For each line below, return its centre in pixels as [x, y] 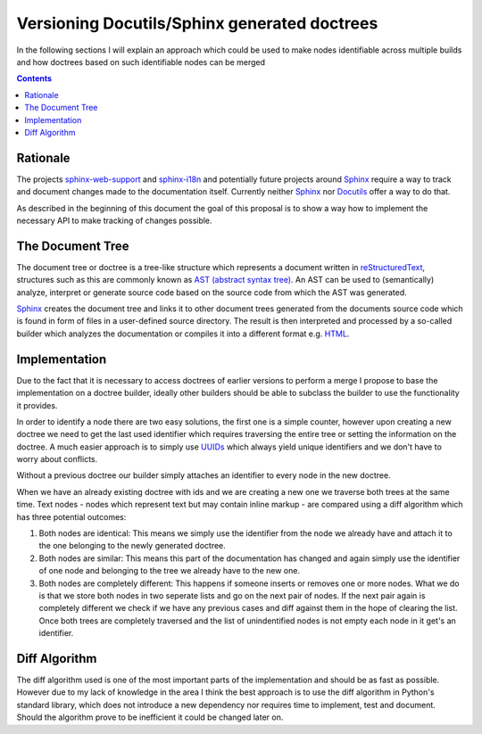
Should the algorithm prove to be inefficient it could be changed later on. [150, 717]
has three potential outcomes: [71, 516]
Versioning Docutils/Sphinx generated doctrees [197, 23]
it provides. [37, 405]
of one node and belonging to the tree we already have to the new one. [170, 571]
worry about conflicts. [57, 459]
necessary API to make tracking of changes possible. [115, 220]
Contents [34, 78]
